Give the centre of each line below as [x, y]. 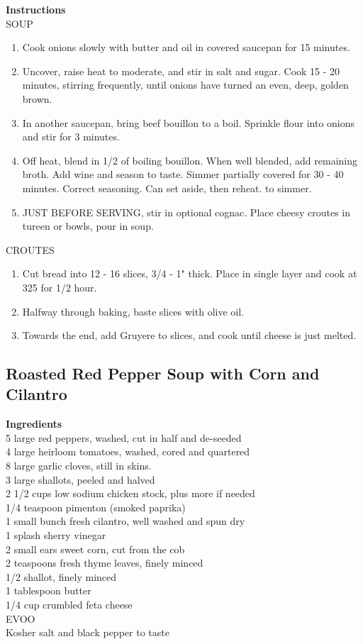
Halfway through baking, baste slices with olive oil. [133, 311]
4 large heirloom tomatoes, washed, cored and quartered [128, 451]
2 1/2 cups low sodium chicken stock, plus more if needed [130, 493]
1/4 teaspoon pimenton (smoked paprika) [96, 507]
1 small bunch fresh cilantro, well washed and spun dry [125, 521]
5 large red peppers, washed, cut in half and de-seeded [124, 437]
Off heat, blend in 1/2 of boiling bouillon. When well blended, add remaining [190, 160]
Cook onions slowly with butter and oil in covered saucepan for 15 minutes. [186, 47]
